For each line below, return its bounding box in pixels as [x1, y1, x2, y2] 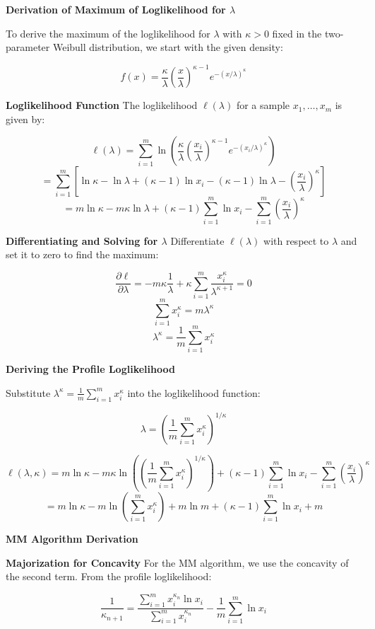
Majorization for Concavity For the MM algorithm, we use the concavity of [6, 555, 349, 570]
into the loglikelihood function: [127, 385, 261, 400]
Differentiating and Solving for [6, 233, 158, 248]
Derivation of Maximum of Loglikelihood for [6, 2, 226, 16]
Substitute [6, 385, 51, 400]
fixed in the [272, 25, 322, 40]
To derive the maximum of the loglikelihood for [6, 25, 210, 40]
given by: [6, 111, 45, 126]
